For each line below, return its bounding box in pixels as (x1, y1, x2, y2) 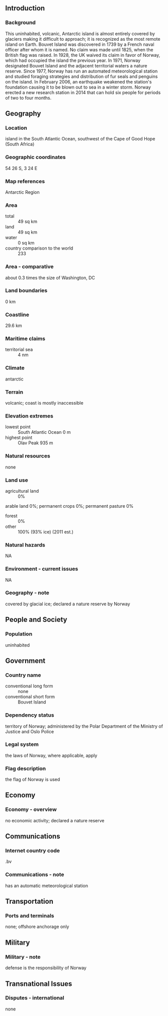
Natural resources (5, 452, 50, 459)
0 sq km (18, 240, 35, 246)
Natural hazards (5, 541, 45, 548)
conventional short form (5, 694, 55, 700)
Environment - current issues (5, 566, 78, 573)
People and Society (5, 615, 67, 624)
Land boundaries (5, 287, 48, 294)
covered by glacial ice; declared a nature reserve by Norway (5, 601, 130, 607)
